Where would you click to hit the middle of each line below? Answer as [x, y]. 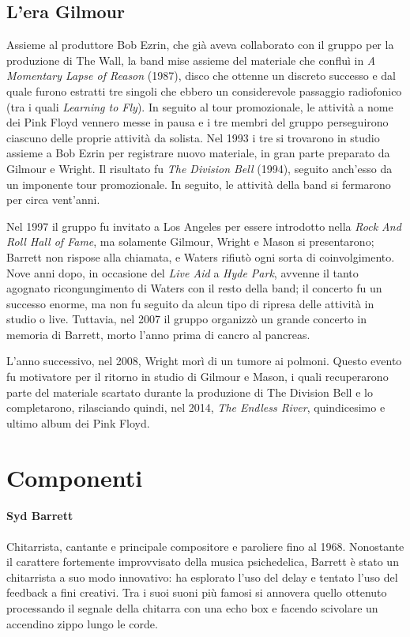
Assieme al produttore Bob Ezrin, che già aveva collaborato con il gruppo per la [200, 45]
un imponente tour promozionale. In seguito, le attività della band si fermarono [199, 184]
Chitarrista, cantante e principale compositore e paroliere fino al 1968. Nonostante [205, 546]
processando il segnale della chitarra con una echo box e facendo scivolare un [192, 608]
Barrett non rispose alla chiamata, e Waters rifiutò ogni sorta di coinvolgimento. [201, 256]
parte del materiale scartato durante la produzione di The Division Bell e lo [190, 392]
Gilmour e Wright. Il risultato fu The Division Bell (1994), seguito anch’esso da [199, 168]
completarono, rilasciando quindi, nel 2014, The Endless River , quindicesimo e [196, 407]
